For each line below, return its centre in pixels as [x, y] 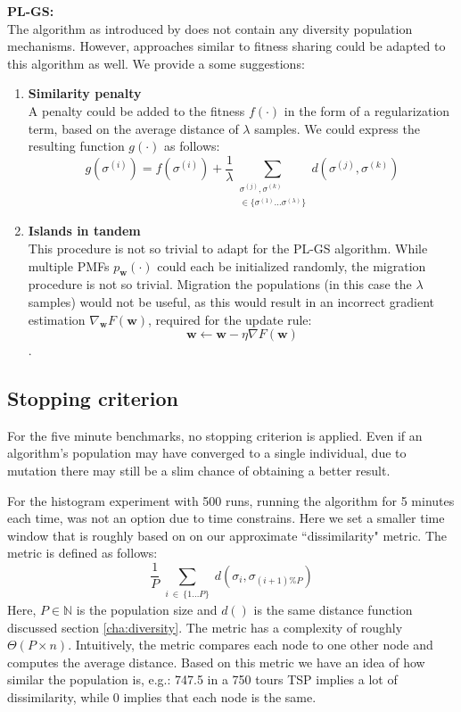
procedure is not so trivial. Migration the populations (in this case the [220, 284]
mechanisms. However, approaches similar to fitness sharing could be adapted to [226, 46]
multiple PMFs [69, 265]
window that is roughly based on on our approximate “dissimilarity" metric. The [227, 535]
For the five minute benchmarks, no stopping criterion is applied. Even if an [215, 435]
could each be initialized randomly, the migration [292, 265]
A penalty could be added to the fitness [136, 110]
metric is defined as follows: [82, 553]
